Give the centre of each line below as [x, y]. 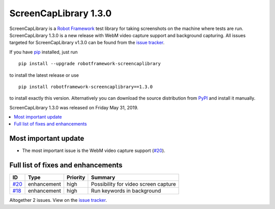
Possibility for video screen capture [133, 184]
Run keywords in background [126, 191]
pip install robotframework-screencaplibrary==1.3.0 [86, 87]
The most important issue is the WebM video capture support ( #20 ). [94, 151]
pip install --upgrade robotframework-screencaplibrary [90, 64]
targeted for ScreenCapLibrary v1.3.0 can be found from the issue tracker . [87, 43]
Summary [103, 177]
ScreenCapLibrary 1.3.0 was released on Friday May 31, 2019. [74, 107]
